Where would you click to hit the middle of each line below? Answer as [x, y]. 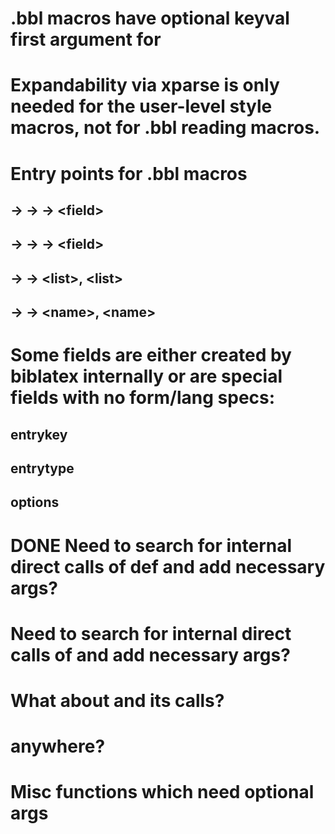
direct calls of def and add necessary [168, 566]
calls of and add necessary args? [150, 654]
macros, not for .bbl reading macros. [165, 128]
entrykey [39, 434]
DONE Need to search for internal [151, 545]
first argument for [86, 39]
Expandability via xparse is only [145, 85]
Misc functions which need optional [162, 792]
